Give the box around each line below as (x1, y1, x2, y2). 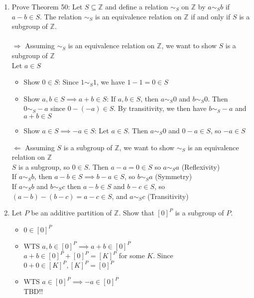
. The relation (40, 11, 82, 21)
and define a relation (105, 1, 168, 11)
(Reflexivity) (181, 161, 220, 172)
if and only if (191, 11, 231, 21)
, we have (96, 77, 125, 87)
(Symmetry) (155, 171, 192, 182)
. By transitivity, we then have (114, 103, 207, 113)
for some (119, 250, 145, 261)
